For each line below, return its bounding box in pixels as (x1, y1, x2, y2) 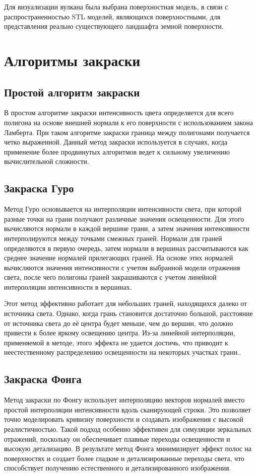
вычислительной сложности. (4, 156, 89, 166)
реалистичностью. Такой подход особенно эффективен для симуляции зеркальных (4, 424, 252, 434)
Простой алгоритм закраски (4, 84, 140, 99)
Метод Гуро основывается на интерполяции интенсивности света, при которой (4, 204, 242, 214)
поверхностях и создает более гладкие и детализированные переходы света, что (4, 453, 245, 463)
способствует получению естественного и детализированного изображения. (4, 463, 231, 473)
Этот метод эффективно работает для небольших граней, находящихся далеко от (4, 298, 247, 309)
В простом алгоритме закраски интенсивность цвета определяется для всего (4, 107, 234, 118)
